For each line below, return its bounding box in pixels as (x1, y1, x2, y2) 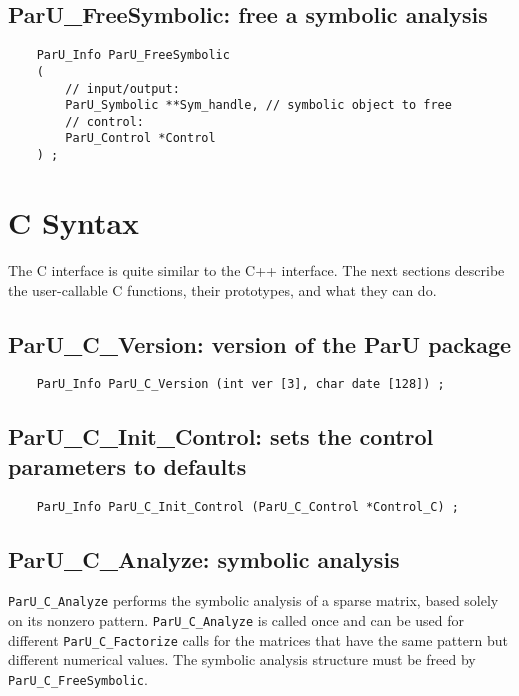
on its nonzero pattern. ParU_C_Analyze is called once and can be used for (8, 610, 465, 631)
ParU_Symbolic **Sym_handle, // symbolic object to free (65, 98, 452, 113)
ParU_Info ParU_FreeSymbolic (36, 48, 230, 63)
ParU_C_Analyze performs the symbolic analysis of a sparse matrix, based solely (8, 590, 499, 611)
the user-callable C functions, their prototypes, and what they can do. (8, 279, 437, 300)
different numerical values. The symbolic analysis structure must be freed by (8, 649, 476, 670)
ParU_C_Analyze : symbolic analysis (8, 543, 400, 574)
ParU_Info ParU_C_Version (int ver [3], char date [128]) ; (36, 377, 445, 392)
